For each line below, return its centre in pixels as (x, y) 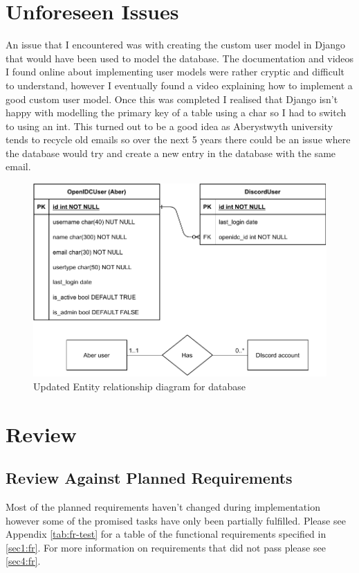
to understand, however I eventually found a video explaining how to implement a (179, 85)
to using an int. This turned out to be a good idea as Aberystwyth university (169, 126)
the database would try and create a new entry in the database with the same (171, 153)
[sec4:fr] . (23, 561)
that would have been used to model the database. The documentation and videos (180, 58)
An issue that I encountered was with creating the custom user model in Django (176, 45)
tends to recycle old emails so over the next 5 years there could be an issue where (178, 139)
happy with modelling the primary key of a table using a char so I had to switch (176, 112)
